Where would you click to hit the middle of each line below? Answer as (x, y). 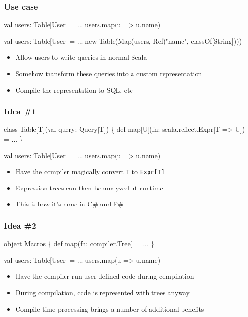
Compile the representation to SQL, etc (74, 89)
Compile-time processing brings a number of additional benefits (110, 309)
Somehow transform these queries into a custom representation (109, 73)
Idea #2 (20, 225)
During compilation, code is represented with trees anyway (102, 293)
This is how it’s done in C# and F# (69, 204)
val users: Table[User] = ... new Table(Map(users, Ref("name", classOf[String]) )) (123, 40)
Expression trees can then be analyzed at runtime (89, 187)
